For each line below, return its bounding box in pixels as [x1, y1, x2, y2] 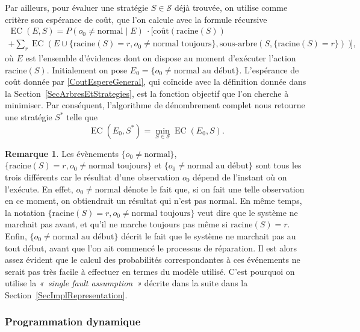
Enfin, [5, 229, 27, 242]
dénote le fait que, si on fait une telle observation [123, 182, 305, 195]
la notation [5, 206, 45, 218]
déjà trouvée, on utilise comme [174, 1, 288, 13]
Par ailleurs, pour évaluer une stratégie [5, 1, 149, 13]
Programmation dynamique [5, 314, 141, 329]
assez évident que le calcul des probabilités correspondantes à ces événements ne [5, 253, 300, 266]
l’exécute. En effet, [5, 182, 73, 195]
